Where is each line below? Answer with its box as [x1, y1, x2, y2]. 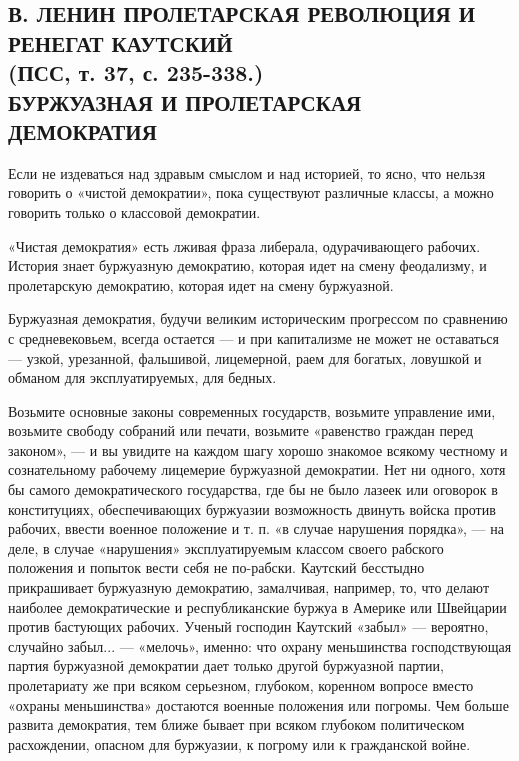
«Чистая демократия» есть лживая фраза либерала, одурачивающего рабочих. [8, 235, 481, 256]
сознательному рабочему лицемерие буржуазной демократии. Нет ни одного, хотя [8, 459, 506, 480]
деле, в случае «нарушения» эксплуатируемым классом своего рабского [8, 537, 444, 558]
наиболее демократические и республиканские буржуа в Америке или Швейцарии [8, 596, 507, 617]
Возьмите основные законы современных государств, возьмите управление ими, [8, 400, 496, 421]
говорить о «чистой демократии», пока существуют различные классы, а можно [8, 182, 494, 203]
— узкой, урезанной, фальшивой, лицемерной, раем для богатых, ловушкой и [8, 347, 482, 368]
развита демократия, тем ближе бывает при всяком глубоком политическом [8, 714, 465, 735]
